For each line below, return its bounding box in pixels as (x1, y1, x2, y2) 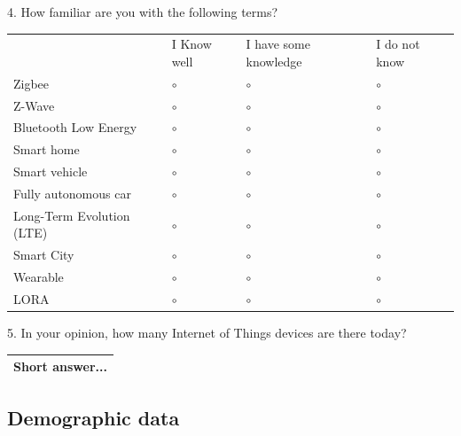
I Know (171, 35, 212, 53)
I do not (376, 35, 420, 53)
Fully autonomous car (13, 184, 131, 202)
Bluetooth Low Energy (13, 118, 137, 136)
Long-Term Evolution (13, 206, 130, 224)
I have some (246, 35, 310, 53)
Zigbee (13, 74, 50, 92)
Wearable (13, 268, 64, 286)
